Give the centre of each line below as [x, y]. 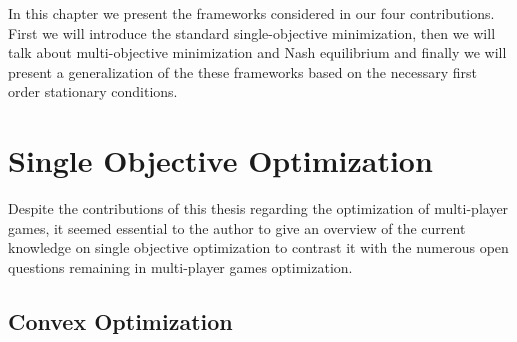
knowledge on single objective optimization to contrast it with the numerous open [258, 247]
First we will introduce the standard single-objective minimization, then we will [252, 32]
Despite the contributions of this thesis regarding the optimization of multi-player [258, 208]
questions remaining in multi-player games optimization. [180, 266]
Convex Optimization [120, 320]
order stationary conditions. [93, 91]
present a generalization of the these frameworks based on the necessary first [242, 71]
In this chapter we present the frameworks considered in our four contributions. [251, 13]
